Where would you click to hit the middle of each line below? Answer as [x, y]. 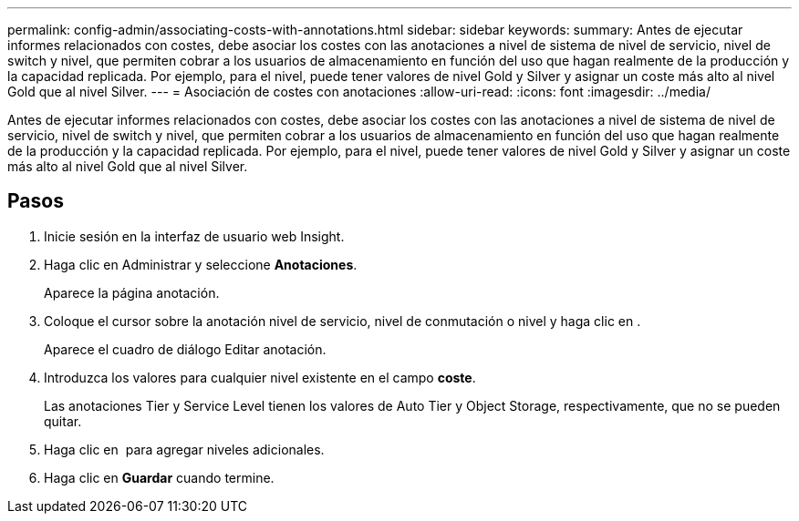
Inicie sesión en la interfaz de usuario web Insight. [194, 236]
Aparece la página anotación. [132, 292]
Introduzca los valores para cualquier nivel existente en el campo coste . [260, 377]
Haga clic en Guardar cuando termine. [159, 477]
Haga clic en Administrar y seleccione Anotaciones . [201, 264]
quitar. [63, 421]
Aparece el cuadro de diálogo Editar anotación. [185, 349]
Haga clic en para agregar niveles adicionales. [184, 449]
